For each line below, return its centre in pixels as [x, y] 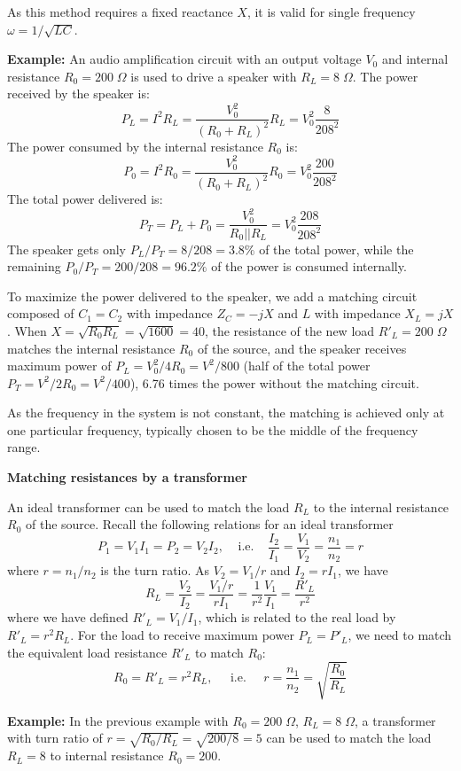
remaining [34, 266]
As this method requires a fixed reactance [120, 12]
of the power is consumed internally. [309, 266]
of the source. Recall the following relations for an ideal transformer [209, 524]
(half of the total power [307, 366]
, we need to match [400, 635]
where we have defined [68, 617]
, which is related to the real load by [297, 617]
